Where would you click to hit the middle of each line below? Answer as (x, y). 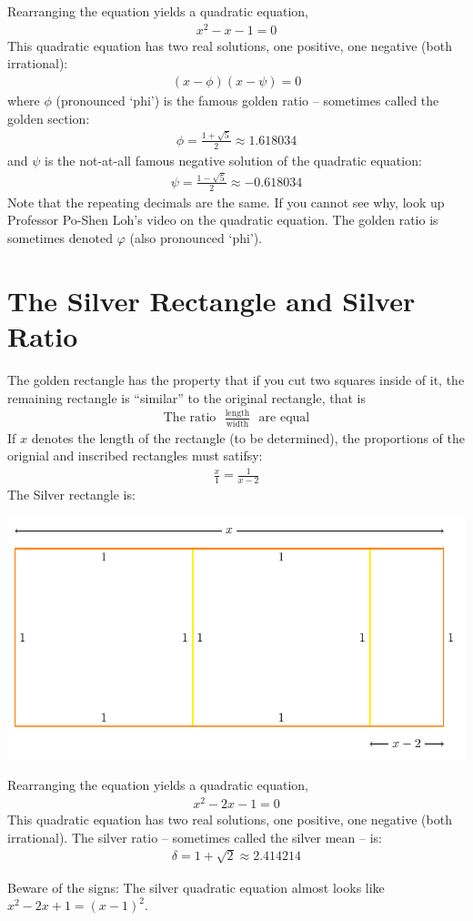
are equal (284, 418)
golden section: (49, 118)
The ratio (190, 418)
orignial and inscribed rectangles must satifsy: (135, 455)
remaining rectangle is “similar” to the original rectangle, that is (186, 397)
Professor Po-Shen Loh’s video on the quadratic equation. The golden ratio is (223, 220)
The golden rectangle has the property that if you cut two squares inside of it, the (236, 379)
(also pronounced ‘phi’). (196, 238)
